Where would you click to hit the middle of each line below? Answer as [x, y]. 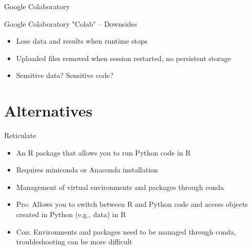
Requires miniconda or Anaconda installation [87, 170]
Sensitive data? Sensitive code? [65, 75]
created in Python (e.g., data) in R [71, 214]
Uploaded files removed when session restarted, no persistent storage [124, 58]
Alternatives [48, 111]
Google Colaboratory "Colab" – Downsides [71, 23]
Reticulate [20, 135]
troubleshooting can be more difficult [74, 242]
